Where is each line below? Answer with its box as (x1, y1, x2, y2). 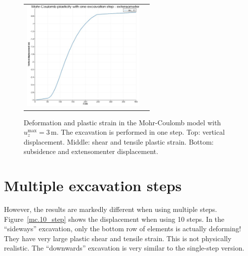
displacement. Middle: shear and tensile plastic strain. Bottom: (24, 136, 214, 147)
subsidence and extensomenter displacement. (24, 146, 159, 156)
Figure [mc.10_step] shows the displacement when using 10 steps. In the (4, 213, 225, 224)
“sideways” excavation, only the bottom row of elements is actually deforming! (4, 223, 241, 234)
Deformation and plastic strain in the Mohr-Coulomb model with (24, 117, 221, 127)
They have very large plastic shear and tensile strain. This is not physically (4, 233, 232, 243)
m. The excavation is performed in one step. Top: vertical (51, 127, 225, 137)
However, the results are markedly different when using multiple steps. (4, 204, 217, 214)
